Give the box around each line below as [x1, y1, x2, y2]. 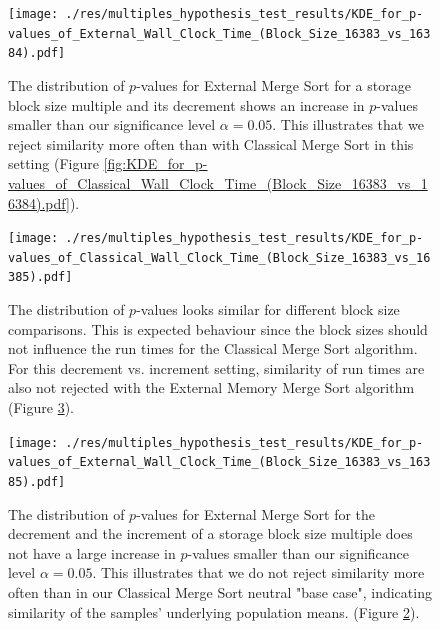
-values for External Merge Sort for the [136, 503, 376, 524]
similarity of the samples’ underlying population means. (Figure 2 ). [8, 601, 420, 622]
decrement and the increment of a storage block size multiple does [8, 523, 413, 544]
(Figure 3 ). [8, 397, 74, 418]
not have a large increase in [8, 542, 176, 563]
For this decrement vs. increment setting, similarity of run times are [8, 357, 425, 378]
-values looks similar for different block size [136, 299, 400, 320]
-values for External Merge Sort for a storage [136, 74, 411, 95]
